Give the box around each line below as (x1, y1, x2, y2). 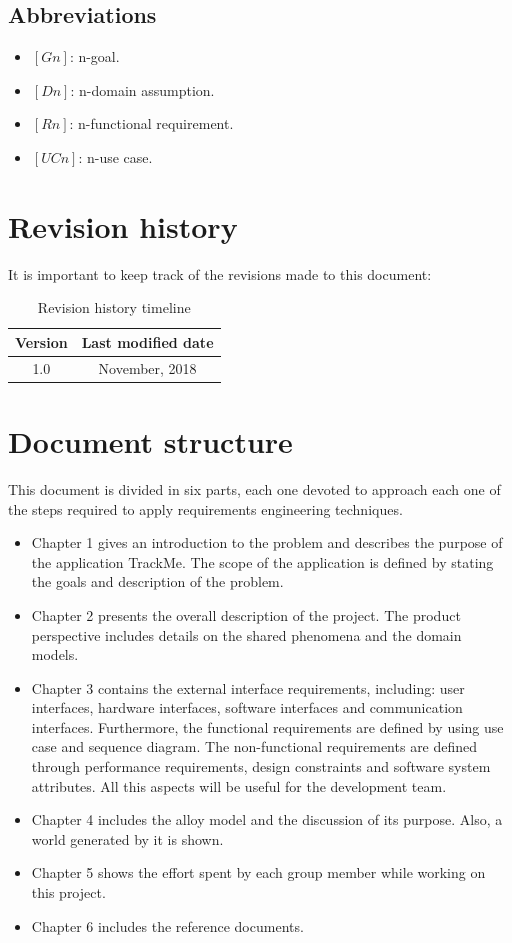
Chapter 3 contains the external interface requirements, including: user (31, 677, 465, 698)
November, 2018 (98, 357, 197, 378)
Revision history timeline (37, 297, 191, 318)
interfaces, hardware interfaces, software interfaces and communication (31, 697, 463, 718)
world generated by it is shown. (31, 828, 224, 849)
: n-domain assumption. (70, 79, 215, 100)
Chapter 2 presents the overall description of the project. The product (31, 604, 461, 625)
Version (15, 331, 68, 352)
